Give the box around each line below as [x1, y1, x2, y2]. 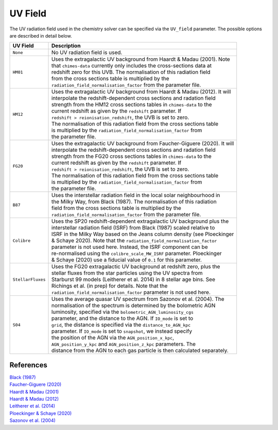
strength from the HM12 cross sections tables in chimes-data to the [51, 101, 212, 108]
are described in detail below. [9, 32, 72, 39]
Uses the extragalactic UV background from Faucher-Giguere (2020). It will [51, 140, 234, 147]
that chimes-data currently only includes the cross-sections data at [51, 62, 212, 69]
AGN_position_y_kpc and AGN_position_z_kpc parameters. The [51, 341, 196, 348]
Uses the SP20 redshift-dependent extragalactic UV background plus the [51, 218, 229, 225]
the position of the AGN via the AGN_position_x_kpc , [51, 334, 175, 342]
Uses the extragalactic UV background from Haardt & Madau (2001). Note [51, 56, 230, 63]
